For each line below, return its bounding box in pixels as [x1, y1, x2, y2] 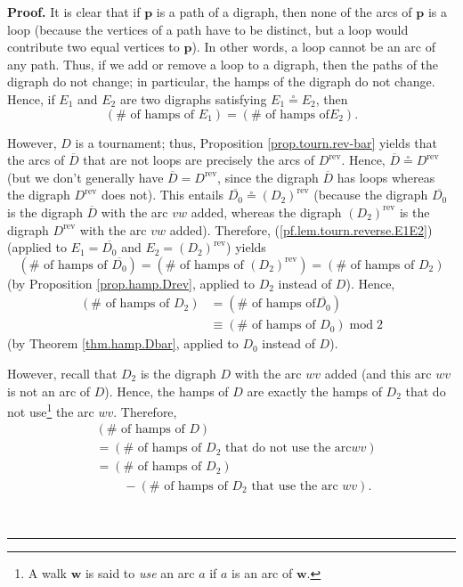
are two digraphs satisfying [119, 89, 267, 108]
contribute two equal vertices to [7, 37, 180, 56]
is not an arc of [7, 381, 91, 400]
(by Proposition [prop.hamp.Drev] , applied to [7, 273, 255, 292]
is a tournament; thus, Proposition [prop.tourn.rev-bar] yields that [75, 133, 438, 151]
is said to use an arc [85, 564, 195, 583]
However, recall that [7, 363, 118, 382]
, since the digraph [217, 167, 319, 186]
